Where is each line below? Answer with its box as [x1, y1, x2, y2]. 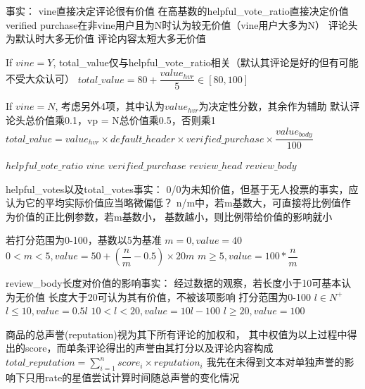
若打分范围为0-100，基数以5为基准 [6, 233, 162, 247]
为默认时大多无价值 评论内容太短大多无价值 [6, 31, 206, 46]
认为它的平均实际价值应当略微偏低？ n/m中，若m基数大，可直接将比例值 [6, 195, 341, 210]
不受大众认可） [6, 71, 75, 86]
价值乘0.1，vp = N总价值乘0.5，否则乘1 [34, 113, 216, 128]
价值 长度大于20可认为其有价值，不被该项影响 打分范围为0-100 [25, 289, 311, 304]
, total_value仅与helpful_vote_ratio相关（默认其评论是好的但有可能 [53, 54, 359, 69]
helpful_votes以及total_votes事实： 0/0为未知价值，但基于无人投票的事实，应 [6, 181, 359, 196]
